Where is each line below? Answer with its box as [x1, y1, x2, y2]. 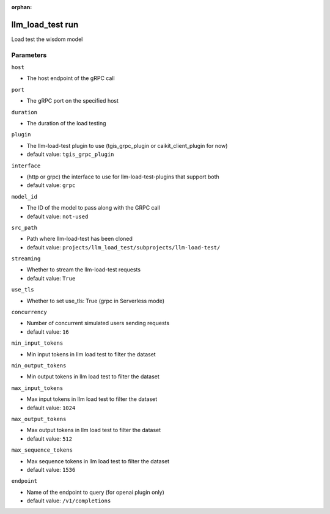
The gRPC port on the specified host [26, 97, 119, 105]
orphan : [11, 4, 32, 10]
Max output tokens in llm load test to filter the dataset [26, 427, 161, 434]
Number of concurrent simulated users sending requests [26, 320, 170, 327]
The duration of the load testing [26, 120, 106, 127]
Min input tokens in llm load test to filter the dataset [26, 350, 156, 358]
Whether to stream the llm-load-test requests [26, 266, 141, 273]
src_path [11, 224, 38, 231]
